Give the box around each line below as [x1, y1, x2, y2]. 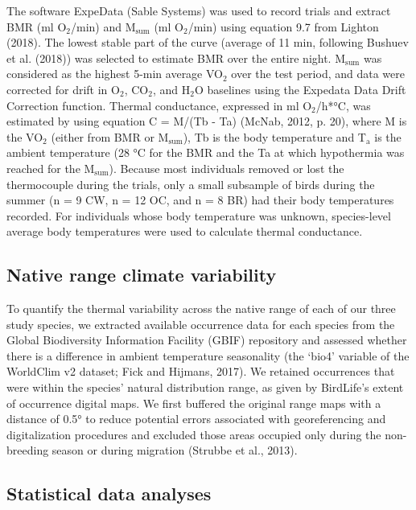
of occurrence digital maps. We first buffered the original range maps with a [6, 394, 381, 411]
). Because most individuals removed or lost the [109, 159, 344, 176]
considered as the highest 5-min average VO [6, 65, 223, 82]
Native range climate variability [6, 262, 277, 287]
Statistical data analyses [6, 481, 212, 506]
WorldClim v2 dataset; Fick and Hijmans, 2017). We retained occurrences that [6, 363, 395, 380]
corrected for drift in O [6, 80, 120, 97]
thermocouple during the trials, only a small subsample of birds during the [6, 175, 375, 192]
